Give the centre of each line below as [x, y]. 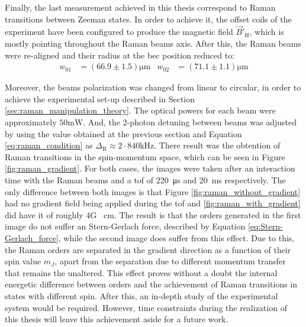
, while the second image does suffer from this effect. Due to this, [176, 237]
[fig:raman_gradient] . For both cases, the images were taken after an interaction [150, 168]
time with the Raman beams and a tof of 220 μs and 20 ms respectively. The [145, 179]
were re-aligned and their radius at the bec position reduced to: [120, 55]
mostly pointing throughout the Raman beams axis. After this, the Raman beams [153, 43]
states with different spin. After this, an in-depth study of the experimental [141, 295]
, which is [267, 32]
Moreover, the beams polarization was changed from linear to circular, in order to [153, 87]
